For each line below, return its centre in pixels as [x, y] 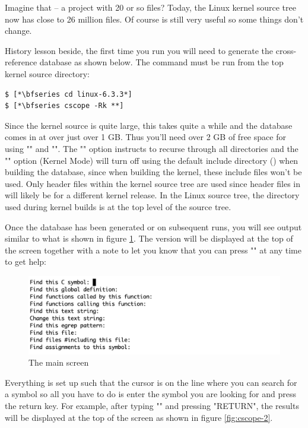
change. [18, 31]
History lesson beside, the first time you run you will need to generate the [139, 50]
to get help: [26, 261]
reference [21, 62]
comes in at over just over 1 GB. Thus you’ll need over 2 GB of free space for [145, 137]
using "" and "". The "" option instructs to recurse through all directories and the [152, 148]
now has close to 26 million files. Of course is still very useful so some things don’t [154, 19]
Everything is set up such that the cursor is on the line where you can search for [151, 382]
